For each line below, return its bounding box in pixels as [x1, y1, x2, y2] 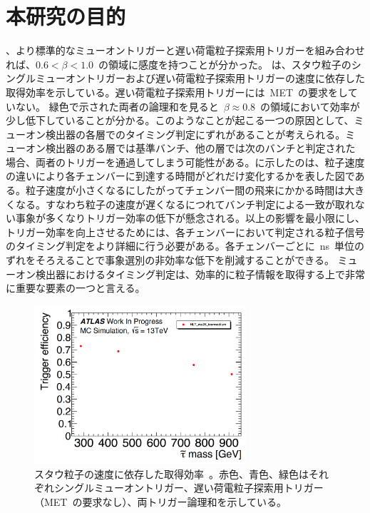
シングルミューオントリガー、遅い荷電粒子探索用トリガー [53, 480, 324, 495]
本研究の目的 [6, 1, 126, 31]
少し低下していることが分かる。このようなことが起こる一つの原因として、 [6, 113, 354, 128]
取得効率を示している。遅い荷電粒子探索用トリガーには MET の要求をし [6, 84, 348, 99]
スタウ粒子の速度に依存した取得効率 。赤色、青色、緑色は [34, 466, 309, 481]
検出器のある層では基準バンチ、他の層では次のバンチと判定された [45, 141, 356, 156]
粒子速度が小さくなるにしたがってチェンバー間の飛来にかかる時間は [25, 183, 345, 198]
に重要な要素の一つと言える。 [6, 280, 145, 295]
